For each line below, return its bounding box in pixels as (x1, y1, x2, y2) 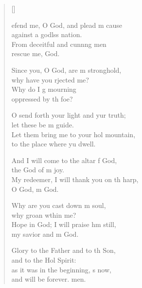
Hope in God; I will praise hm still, (11, 219, 116, 229)
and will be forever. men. (11, 274, 86, 284)
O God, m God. (11, 184, 59, 194)
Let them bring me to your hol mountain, (11, 129, 136, 139)
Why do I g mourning (11, 84, 76, 94)
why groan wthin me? (11, 209, 76, 220)
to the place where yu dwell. (11, 139, 96, 149)
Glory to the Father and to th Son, (11, 245, 116, 255)
